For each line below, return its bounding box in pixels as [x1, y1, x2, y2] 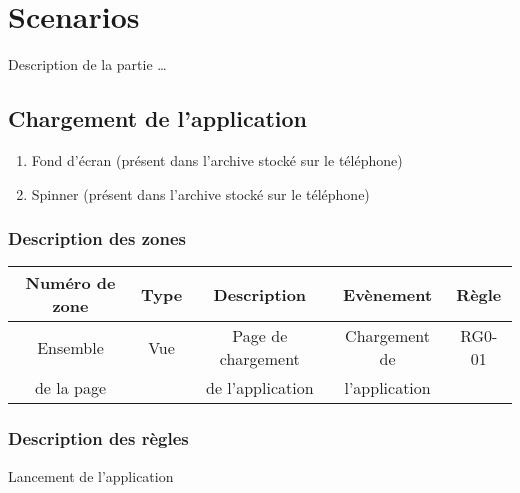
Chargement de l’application [8, 103, 308, 134]
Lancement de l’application [8, 465, 174, 486]
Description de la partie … [8, 54, 167, 75]
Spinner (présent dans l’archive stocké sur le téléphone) [31, 183, 370, 204]
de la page [34, 376, 107, 400]
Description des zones [8, 226, 186, 251]
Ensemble [37, 335, 104, 359]
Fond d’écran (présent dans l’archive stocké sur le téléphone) [31, 149, 403, 170]
